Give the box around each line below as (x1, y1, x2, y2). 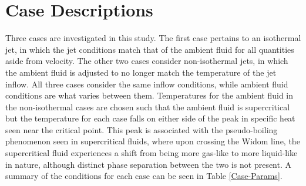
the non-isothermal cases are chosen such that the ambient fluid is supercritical (5, 100, 290, 113)
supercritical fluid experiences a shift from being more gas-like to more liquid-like (5, 147, 298, 159)
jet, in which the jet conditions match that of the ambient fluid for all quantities (5, 43, 294, 55)
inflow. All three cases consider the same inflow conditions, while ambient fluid (5, 77, 288, 90)
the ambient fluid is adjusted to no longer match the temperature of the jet (5, 66, 277, 78)
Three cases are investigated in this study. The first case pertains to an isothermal (5, 32, 301, 44)
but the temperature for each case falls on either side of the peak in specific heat (5, 112, 295, 124)
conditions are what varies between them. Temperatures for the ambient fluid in (5, 89, 294, 102)
